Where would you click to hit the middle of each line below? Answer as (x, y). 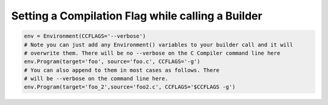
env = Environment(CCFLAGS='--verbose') (85, 36)
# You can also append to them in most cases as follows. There (122, 70)
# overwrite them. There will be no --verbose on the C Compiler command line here (152, 53)
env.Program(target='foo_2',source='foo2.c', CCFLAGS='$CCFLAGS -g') (130, 87)
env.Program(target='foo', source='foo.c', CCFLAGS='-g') (112, 62)
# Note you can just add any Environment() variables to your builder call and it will (159, 45)
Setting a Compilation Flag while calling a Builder (137, 16)
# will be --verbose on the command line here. (96, 79)
